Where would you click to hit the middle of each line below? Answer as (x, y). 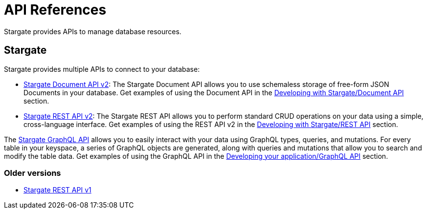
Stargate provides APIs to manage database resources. (93, 31)
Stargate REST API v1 (57, 190)
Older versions (33, 173)
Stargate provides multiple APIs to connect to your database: (102, 69)
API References (55, 10)
